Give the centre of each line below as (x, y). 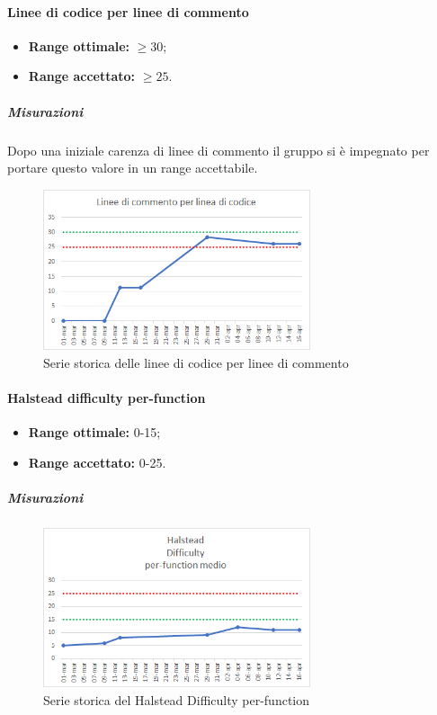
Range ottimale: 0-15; (94, 432)
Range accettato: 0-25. (97, 462)
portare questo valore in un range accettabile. (133, 168)
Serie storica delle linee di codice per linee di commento (196, 362)
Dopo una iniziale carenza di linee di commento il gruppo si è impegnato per (218, 150)
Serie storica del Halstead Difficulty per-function (177, 700)
